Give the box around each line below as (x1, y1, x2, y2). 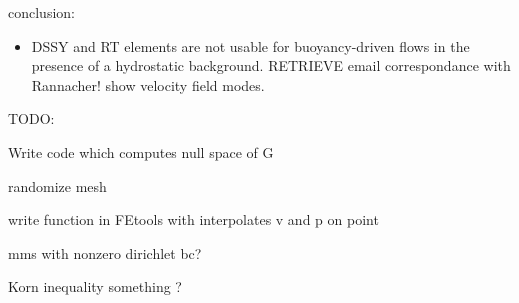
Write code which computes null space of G (8, 141, 274, 162)
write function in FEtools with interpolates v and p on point (8, 209, 379, 230)
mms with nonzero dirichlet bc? (8, 242, 202, 263)
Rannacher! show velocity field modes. (31, 74, 265, 95)
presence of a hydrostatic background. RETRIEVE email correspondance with (31, 55, 511, 76)
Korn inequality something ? (8, 276, 182, 297)
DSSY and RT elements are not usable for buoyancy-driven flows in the (31, 35, 470, 56)
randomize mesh (8, 175, 107, 196)
